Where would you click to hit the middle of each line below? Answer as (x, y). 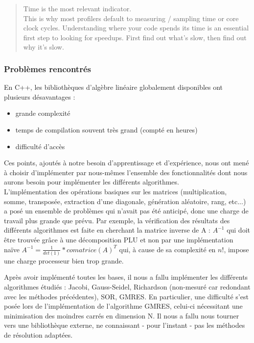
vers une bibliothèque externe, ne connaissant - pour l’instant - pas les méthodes (125, 325)
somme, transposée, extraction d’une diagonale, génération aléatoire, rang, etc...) (125, 201)
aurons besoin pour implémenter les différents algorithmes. (92, 182)
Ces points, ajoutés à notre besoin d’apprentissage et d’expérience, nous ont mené (127, 163)
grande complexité (43, 113)
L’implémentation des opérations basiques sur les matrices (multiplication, (115, 191)
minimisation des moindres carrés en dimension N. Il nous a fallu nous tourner (122, 315)
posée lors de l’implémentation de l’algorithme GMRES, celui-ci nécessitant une (123, 306)
